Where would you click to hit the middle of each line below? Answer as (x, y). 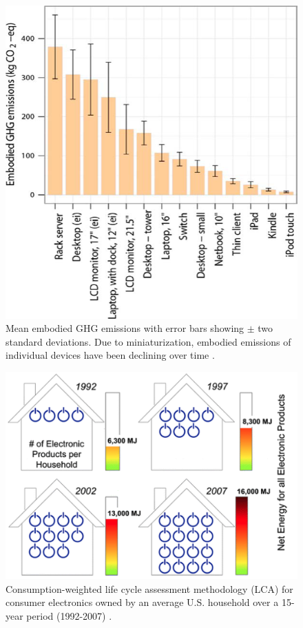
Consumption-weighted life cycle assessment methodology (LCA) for (149, 588)
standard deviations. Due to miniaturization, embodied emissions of (148, 341)
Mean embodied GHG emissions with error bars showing (125, 328)
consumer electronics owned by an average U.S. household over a (142, 602)
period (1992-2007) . (69, 615)
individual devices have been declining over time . (110, 355)
